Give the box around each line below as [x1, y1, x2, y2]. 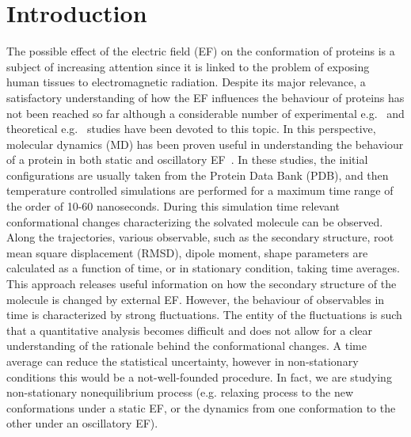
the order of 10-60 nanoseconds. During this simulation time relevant [6, 198, 341, 215]
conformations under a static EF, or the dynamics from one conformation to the [6, 399, 396, 416]
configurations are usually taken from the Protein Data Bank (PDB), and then [6, 166, 389, 183]
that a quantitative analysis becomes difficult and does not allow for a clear [6, 321, 372, 338]
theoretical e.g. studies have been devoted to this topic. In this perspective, [6, 120, 376, 137]
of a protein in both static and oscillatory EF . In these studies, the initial [6, 151, 368, 168]
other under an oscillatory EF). [6, 415, 158, 431]
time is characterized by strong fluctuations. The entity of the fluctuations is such [6, 306, 402, 323]
